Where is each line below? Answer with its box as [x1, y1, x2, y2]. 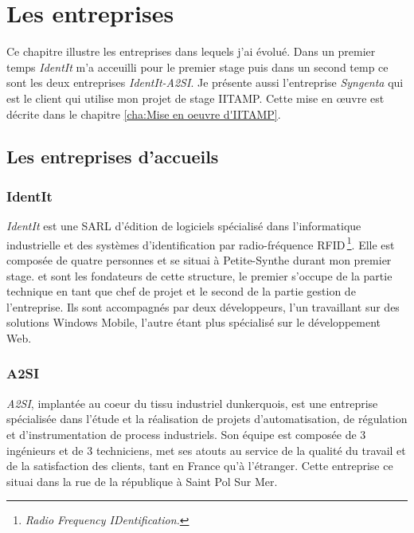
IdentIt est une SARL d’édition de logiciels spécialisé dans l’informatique [6, 218, 361, 234]
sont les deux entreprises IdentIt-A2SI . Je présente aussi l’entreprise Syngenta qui [6, 74, 404, 91]
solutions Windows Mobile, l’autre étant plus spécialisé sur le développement [6, 314, 381, 331]
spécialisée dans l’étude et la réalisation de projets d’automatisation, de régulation [6, 410, 408, 427]
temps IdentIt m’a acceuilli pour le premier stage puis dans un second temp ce [6, 58, 389, 75]
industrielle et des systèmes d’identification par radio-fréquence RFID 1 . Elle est [6, 233, 395, 253]
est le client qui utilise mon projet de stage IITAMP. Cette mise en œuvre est [6, 89, 385, 106]
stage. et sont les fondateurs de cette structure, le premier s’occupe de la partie [6, 267, 393, 284]
